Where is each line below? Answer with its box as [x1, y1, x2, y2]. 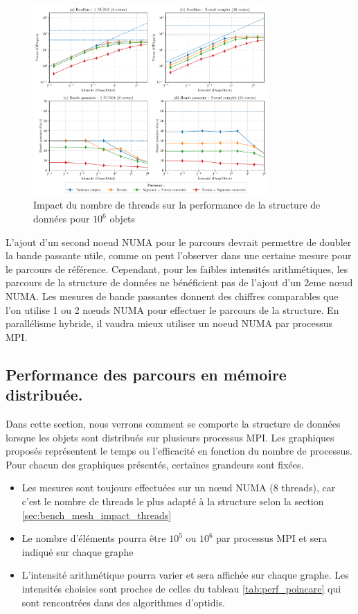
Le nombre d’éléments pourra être [21, 531, 166, 545]
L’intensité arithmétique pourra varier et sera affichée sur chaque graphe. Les [21, 568, 349, 582]
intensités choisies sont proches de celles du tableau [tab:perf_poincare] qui [21, 581, 341, 595]
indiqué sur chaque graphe [21, 544, 134, 559]
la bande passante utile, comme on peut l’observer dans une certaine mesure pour [6, 248, 352, 263]
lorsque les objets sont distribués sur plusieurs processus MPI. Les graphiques [6, 430, 334, 444]
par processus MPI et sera [216, 531, 327, 545]
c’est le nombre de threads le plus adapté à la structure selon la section [21, 493, 324, 508]
